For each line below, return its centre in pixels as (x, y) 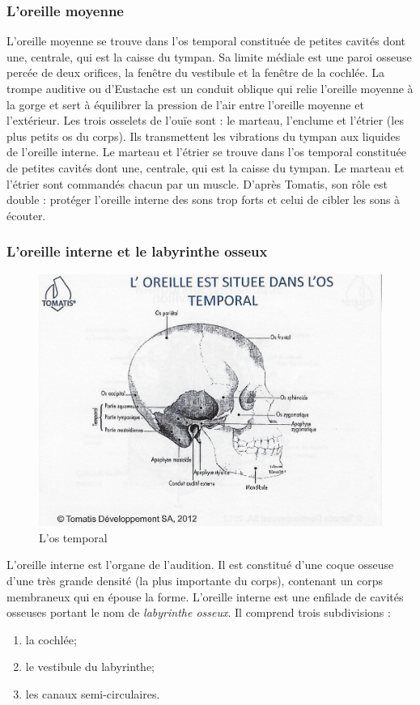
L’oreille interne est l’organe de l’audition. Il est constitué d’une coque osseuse (200, 565)
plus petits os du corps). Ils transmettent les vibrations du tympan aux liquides (204, 136)
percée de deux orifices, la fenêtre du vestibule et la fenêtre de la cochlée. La (196, 72)
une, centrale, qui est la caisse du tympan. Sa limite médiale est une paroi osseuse (209, 56)
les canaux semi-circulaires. (93, 694)
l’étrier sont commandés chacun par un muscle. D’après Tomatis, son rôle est (197, 183)
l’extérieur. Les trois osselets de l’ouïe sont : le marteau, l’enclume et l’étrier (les (205, 120)
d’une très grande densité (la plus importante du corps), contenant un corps (195, 581)
